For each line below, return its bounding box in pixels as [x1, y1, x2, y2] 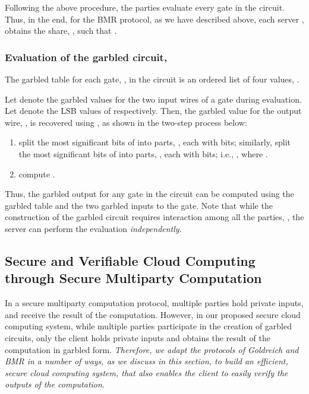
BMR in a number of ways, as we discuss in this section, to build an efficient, [5, 355, 288, 367]
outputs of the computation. [5, 378, 105, 390]
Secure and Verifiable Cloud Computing [5, 251, 256, 269]
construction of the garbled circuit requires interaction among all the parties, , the [5, 211, 304, 223]
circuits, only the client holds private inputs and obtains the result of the [5, 331, 270, 344]
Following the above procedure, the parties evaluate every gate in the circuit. [5, 1, 285, 13]
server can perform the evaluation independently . [5, 222, 182, 234]
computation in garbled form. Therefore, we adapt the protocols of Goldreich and [5, 343, 299, 355]
